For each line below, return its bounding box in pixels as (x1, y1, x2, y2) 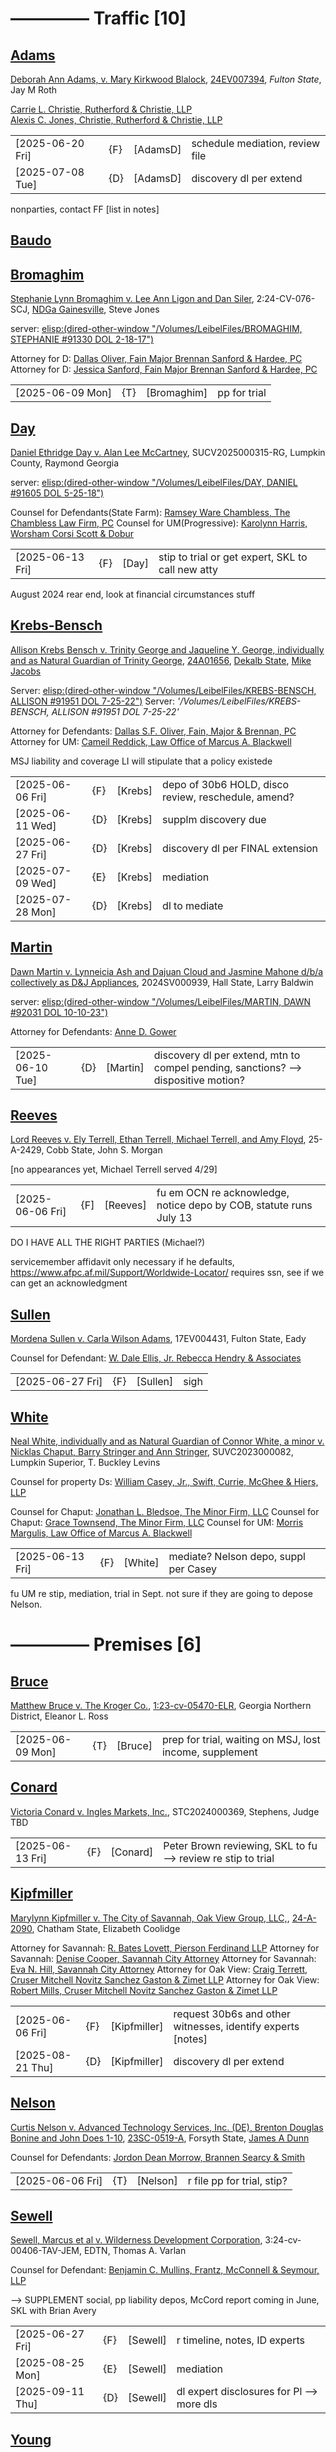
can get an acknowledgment (10, 1277, 128, 1289)
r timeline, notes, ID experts (176, 2333, 305, 2347)
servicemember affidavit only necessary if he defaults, (10, 1256, 235, 1268)
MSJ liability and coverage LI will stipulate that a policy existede (10, 755, 273, 767)
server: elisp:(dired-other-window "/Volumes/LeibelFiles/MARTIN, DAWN (10, 995, 312, 1007)
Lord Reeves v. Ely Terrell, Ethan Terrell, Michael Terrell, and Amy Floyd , (10, 1133, 307, 1146)
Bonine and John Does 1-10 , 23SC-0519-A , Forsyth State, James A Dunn (10, 2132, 310, 2144)
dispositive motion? (153, 1073, 245, 1087)
